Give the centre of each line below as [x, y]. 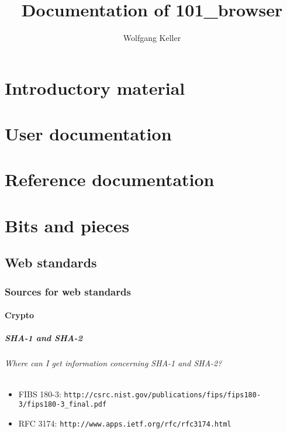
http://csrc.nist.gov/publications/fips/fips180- [162, 395]
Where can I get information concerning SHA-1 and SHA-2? [113, 363]
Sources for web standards [68, 291]
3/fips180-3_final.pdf [63, 405]
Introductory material [95, 87]
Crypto [20, 315]
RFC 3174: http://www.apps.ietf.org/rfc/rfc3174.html [125, 423]
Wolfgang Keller [152, 38]
